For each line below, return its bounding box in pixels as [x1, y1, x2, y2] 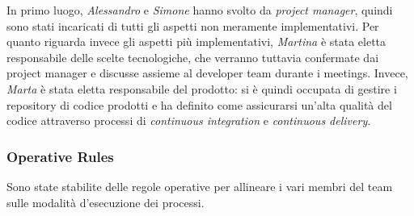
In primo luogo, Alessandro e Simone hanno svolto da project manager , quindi [6, 2, 393, 18]
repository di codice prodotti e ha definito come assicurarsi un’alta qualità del [6, 96, 392, 113]
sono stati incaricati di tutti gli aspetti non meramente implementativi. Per [6, 17, 379, 34]
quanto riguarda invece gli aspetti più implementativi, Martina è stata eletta [6, 33, 387, 50]
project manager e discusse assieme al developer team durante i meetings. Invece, [6, 64, 408, 81]
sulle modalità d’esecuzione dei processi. [6, 193, 205, 210]
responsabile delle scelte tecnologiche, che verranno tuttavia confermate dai [6, 48, 379, 65]
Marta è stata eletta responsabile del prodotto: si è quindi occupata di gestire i [6, 80, 397, 97]
